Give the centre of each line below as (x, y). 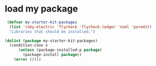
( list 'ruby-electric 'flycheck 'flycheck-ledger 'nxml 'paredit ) (81, 27)
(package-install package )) (52, 55)
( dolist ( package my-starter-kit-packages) (51, 41)
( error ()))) (28, 59)
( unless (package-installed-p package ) (60, 50)
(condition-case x (29, 45)
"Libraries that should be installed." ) (52, 31)
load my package (41, 9)
